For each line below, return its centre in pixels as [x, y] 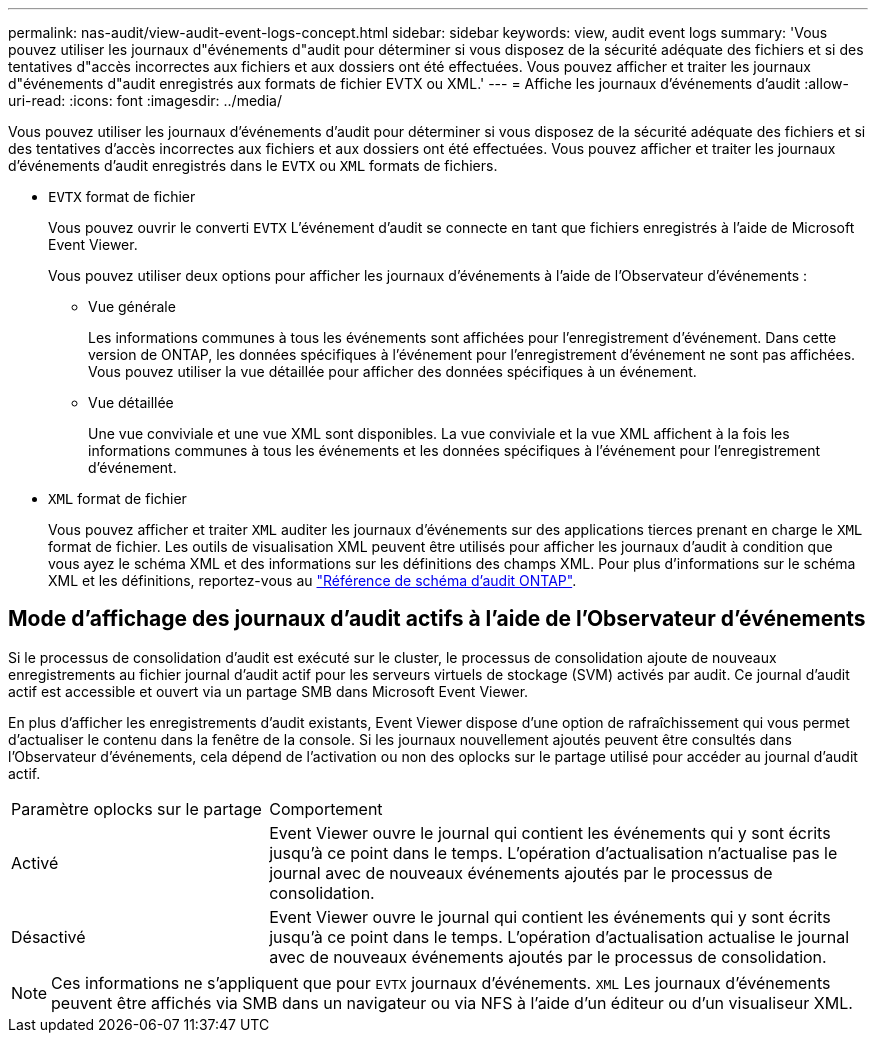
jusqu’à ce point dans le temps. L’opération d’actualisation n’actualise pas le [553, 852]
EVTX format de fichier [122, 196]
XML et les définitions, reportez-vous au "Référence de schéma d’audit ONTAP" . [312, 580]
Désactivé [48, 936]
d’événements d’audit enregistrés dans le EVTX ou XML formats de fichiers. [253, 165]
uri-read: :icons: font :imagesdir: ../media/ [145, 100]
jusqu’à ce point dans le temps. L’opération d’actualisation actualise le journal [559, 936]
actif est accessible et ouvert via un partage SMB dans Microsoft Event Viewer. [268, 691]
